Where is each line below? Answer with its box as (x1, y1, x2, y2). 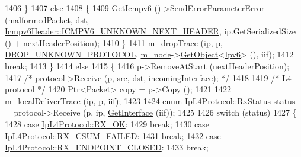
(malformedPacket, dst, (5, 13, 89, 25)
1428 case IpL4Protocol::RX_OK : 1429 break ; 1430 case (5, 117, 210, 130)
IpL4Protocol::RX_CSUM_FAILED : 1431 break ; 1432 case (5, 129, 221, 142)
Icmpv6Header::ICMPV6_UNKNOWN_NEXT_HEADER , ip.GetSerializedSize (5, 25, 296, 37)
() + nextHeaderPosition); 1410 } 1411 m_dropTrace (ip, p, (5, 36, 223, 49)
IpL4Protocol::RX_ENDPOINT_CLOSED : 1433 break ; (5, 141, 209, 153)
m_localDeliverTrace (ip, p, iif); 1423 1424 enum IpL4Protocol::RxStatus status (5, 94, 296, 107)
